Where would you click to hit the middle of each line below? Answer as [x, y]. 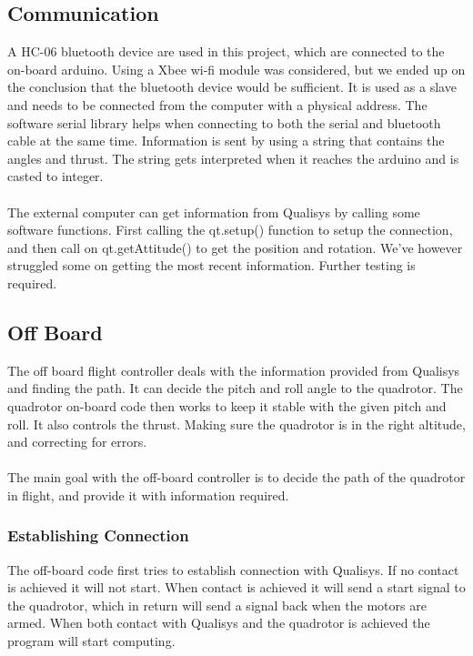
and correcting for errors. [77, 442]
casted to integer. [55, 176]
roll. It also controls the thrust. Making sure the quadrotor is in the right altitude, [236, 424]
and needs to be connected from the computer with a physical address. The [217, 104]
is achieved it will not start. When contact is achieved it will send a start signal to [236, 587]
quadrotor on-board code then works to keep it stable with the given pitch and [227, 405]
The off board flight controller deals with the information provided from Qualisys [234, 370]
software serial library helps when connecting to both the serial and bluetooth [224, 122]
